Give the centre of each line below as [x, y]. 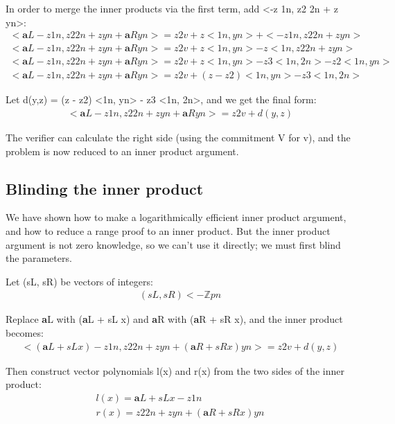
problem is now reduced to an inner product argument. [122, 151]
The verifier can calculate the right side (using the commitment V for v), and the [178, 137]
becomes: [25, 332]
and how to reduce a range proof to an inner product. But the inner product [168, 230]
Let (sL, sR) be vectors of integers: [79, 281]
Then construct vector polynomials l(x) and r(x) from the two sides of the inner [175, 370]
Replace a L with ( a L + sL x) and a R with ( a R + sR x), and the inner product [174, 319]
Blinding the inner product [105, 188]
